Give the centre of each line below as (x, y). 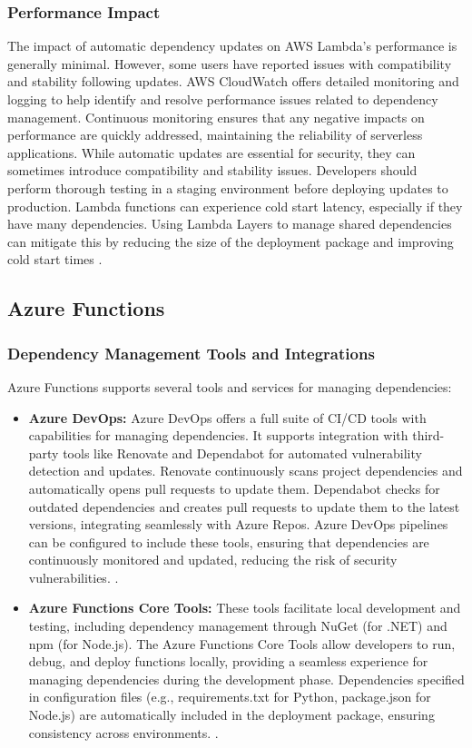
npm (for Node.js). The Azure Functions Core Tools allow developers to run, (242, 643)
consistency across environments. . (123, 732)
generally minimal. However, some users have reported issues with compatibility (230, 63)
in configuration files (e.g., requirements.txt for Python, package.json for (230, 697)
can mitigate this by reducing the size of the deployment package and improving (231, 241)
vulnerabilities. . (74, 577)
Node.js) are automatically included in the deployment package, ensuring (231, 715)
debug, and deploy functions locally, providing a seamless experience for (228, 661)
